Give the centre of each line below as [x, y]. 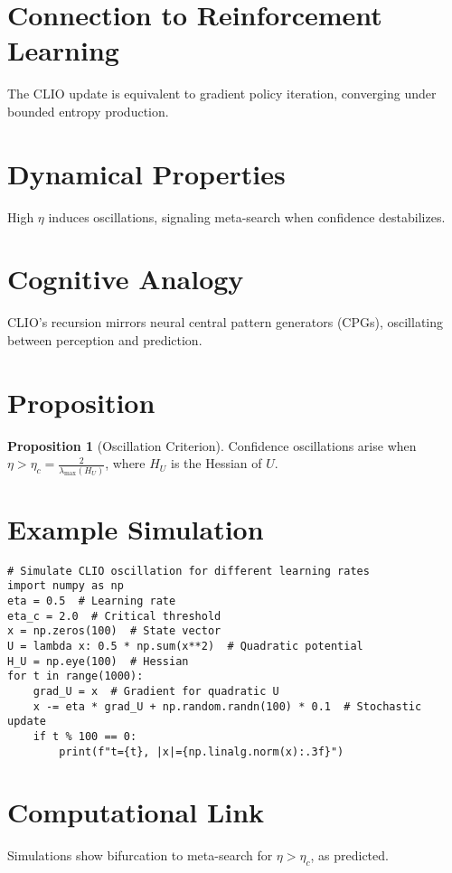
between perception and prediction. [105, 339]
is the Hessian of [217, 463]
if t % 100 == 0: [85, 736]
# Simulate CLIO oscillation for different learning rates [188, 571]
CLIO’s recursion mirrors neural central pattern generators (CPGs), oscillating [226, 322]
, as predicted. [349, 855]
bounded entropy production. [88, 111]
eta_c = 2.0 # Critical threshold [114, 616]
